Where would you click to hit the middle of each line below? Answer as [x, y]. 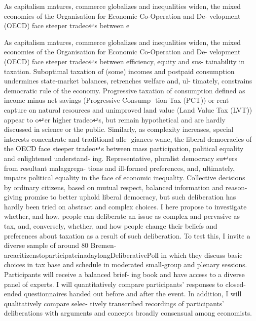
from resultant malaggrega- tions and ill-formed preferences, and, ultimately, [119, 168]
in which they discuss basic [202, 255]
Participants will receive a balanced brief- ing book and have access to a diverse [124, 274]
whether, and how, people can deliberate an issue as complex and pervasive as [122, 216]
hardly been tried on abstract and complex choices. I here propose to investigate [125, 206]
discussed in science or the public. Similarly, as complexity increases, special [119, 129]
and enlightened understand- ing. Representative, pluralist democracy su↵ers [121, 158]
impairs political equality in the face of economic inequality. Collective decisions [125, 178]
